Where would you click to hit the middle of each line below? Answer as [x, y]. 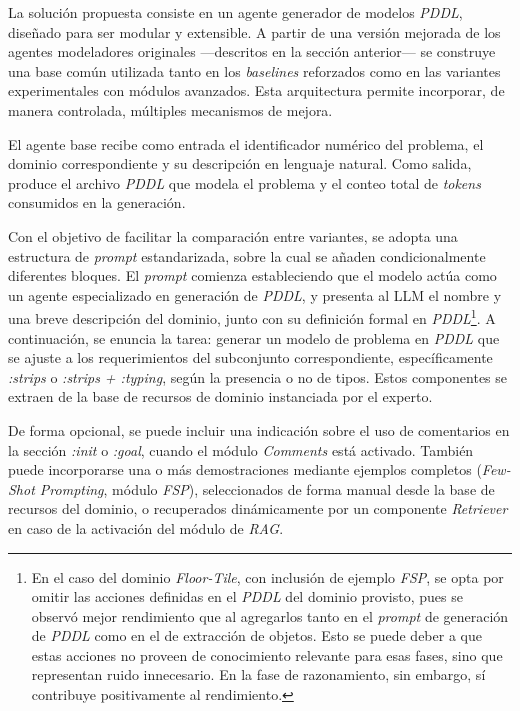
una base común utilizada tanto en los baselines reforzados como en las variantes [254, 70]
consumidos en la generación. [97, 202]
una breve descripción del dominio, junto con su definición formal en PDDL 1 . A [252, 316]
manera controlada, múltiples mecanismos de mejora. [170, 109]
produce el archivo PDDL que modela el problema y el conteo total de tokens [244, 182]
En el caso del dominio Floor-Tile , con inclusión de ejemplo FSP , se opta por [267, 576]
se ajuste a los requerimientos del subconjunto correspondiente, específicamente [250, 357]
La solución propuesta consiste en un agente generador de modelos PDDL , [235, 12]
